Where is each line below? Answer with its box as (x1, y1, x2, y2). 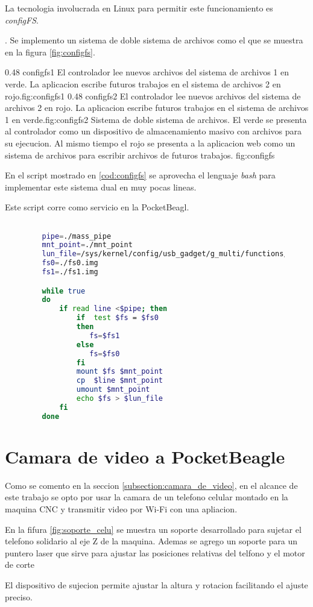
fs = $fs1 (89, 331, 120, 340)
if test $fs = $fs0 (76, 313, 159, 322)
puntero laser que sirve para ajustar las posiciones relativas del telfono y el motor (5, 546, 305, 559)
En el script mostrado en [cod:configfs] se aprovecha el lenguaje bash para (5, 169, 276, 181)
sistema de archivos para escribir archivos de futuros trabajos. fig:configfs (5, 148, 275, 161)
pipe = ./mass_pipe (42, 231, 112, 241)
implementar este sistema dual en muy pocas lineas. (5, 180, 197, 193)
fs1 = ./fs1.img (42, 268, 98, 277)
